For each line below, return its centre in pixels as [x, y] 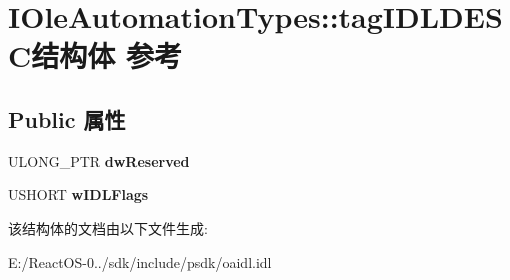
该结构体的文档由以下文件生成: [108, 227]
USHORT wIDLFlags [78, 194]
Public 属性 [67, 118]
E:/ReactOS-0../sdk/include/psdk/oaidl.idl [140, 261]
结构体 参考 [106, 55]
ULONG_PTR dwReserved [99, 160]
